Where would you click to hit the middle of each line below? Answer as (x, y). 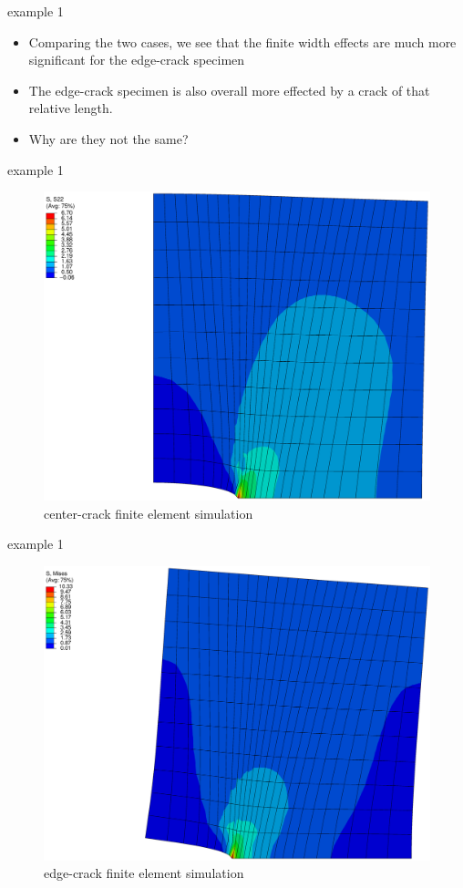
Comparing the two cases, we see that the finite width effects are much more (242, 41)
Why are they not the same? (108, 138)
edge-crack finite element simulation (144, 873)
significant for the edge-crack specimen (137, 60)
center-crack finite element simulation (149, 513)
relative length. (71, 108)
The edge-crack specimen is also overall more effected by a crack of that (229, 90)
